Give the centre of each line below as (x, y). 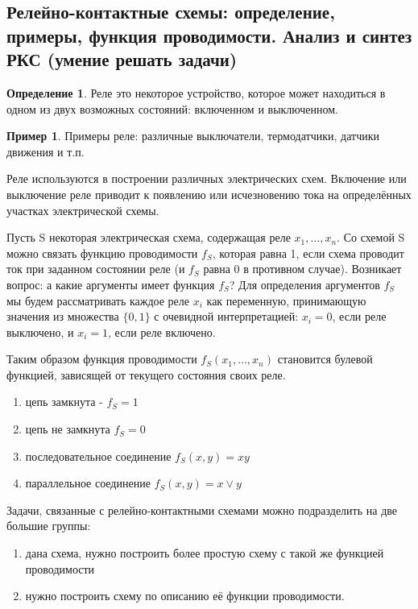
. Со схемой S (371, 237)
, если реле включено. (162, 331)
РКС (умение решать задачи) (122, 59)
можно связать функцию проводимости (102, 253)
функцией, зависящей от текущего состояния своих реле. (146, 374)
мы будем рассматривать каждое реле (98, 300)
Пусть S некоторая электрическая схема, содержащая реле (149, 237)
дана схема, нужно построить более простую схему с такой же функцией (205, 553)
